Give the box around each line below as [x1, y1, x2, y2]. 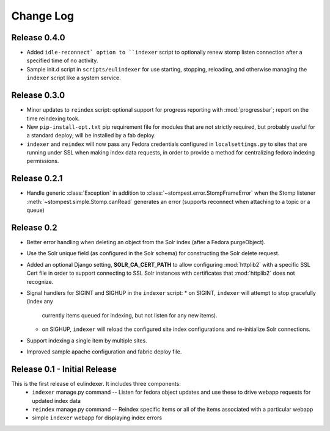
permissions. [26, 158, 59, 165]
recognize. [26, 278, 54, 285]
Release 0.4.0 [11, 32, 65, 43]
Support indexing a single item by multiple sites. [26, 336, 147, 344]
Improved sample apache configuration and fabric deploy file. [26, 348, 182, 355]
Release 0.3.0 [11, 90, 65, 101]
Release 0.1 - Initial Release [11, 364, 117, 374]
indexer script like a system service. [26, 74, 122, 82]
